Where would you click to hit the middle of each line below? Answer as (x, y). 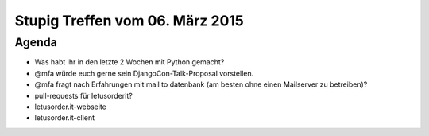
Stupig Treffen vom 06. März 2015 (129, 21)
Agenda (36, 42)
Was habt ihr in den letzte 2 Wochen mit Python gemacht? (129, 62)
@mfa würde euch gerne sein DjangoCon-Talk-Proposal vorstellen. (144, 73)
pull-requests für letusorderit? (83, 95)
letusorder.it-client (65, 118)
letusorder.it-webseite (71, 107)
